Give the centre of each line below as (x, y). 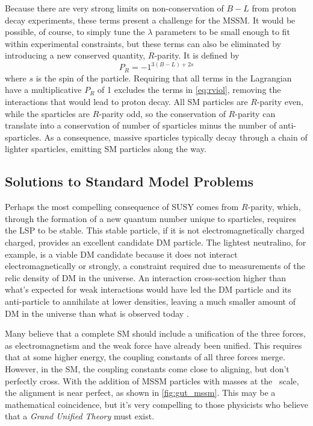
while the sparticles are (47, 113)
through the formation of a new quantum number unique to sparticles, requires (150, 218)
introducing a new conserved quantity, (75, 55)
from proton (274, 8)
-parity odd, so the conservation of (162, 113)
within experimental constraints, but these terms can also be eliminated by (143, 43)
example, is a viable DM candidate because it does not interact (121, 254)
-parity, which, (274, 207)
